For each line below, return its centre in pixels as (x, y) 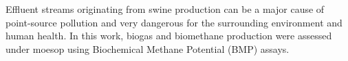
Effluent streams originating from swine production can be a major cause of (165, 9)
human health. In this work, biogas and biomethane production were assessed (169, 36)
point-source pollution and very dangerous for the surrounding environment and (174, 22)
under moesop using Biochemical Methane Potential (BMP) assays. (148, 48)
